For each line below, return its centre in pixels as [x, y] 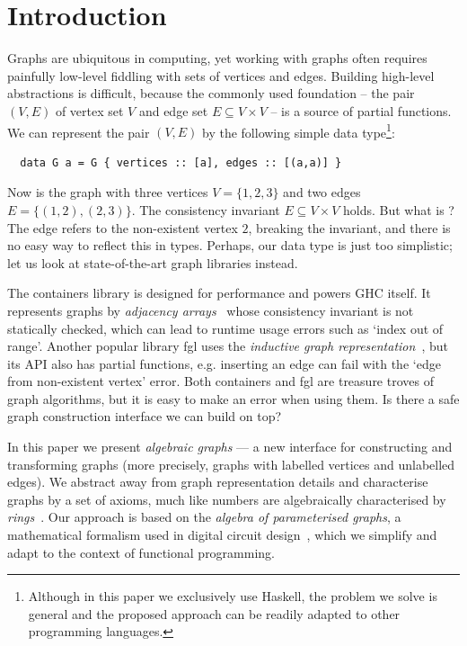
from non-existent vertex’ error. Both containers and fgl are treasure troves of [220, 381]
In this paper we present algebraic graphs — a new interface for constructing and [230, 447]
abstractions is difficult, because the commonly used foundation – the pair [211, 93]
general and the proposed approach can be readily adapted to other [214, 613]
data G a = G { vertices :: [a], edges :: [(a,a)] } [181, 162]
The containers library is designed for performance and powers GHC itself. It [219, 293]
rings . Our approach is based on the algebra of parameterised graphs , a [204, 517]
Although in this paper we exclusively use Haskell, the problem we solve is [233, 596]
